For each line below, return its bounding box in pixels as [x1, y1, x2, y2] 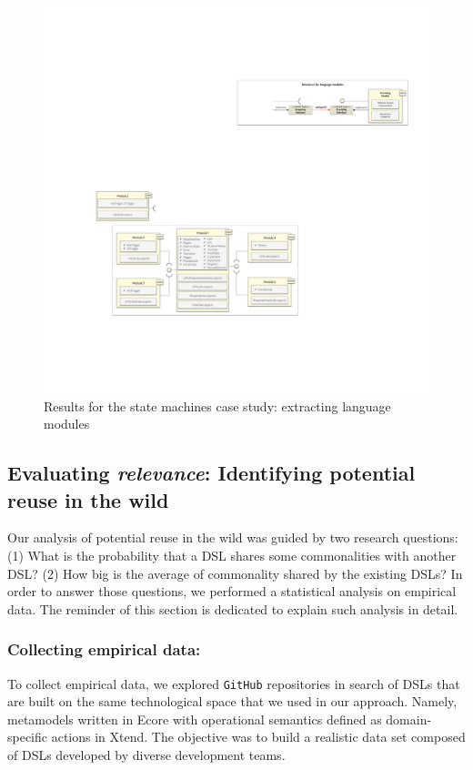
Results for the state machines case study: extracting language [44, 396, 391, 415]
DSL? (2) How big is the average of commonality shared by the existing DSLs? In [7, 563, 463, 583]
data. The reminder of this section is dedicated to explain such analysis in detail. [7, 599, 458, 618]
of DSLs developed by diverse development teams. [7, 745, 286, 764]
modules [44, 414, 90, 433]
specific [7, 727, 48, 746]
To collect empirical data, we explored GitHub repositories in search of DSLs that [7, 674, 460, 693]
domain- [386, 709, 432, 728]
